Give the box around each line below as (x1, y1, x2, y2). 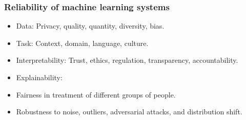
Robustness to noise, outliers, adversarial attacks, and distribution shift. (16, 106, 242, 117)
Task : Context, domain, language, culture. (16, 37, 149, 48)
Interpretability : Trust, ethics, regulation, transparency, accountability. (16, 55, 238, 65)
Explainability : (16, 72, 63, 82)
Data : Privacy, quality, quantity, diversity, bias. (16, 20, 165, 31)
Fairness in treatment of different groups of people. (16, 89, 176, 100)
